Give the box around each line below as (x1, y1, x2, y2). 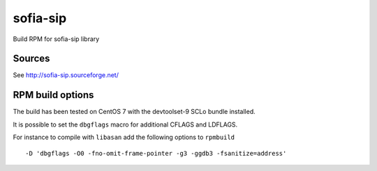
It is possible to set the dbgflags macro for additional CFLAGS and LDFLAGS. (13, 120, 238, 129)
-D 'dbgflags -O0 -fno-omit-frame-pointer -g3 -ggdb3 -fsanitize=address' (25, 149, 287, 157)
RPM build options (13, 89, 94, 101)
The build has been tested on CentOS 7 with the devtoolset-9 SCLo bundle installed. (13, 108, 256, 116)
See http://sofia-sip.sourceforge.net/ (13, 71, 119, 79)
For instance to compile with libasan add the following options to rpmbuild (13, 133, 235, 142)
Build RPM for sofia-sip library (13, 35, 100, 43)
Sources (13, 53, 50, 65)
